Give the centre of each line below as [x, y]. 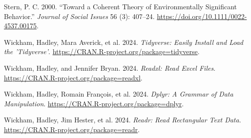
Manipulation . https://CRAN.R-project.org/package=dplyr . [94, 103]
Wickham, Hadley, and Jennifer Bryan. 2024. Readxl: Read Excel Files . [110, 68]
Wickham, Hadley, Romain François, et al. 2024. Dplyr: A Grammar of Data [119, 94]
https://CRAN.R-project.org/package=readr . [72, 129]
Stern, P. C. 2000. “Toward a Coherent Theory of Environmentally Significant [121, 6]
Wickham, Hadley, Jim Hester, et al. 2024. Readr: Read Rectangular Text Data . [123, 120]
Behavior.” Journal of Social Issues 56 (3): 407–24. [79, 16]
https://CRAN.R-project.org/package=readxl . [73, 77]
